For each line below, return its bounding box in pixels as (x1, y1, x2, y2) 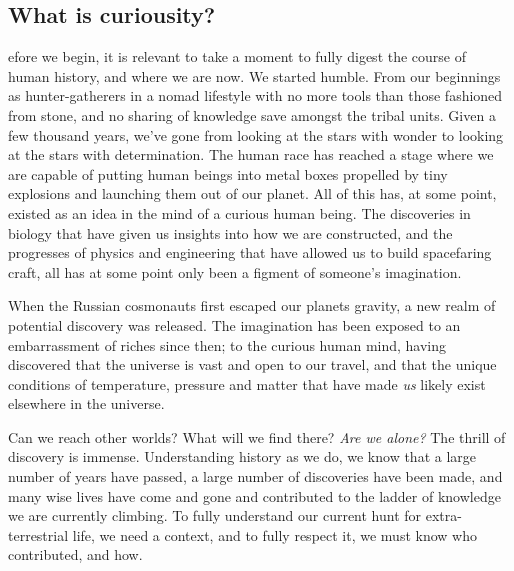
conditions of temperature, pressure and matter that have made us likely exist (8, 373, 486, 394)
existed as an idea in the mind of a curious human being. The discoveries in (8, 202, 471, 223)
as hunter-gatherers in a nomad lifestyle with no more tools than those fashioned (8, 85, 503, 106)
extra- (425, 505, 462, 526)
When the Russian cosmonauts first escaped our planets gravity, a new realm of (8, 295, 496, 316)
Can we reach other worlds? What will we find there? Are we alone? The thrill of (8, 426, 506, 447)
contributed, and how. (8, 544, 143, 565)
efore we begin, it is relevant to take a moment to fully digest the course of (8, 46, 467, 67)
